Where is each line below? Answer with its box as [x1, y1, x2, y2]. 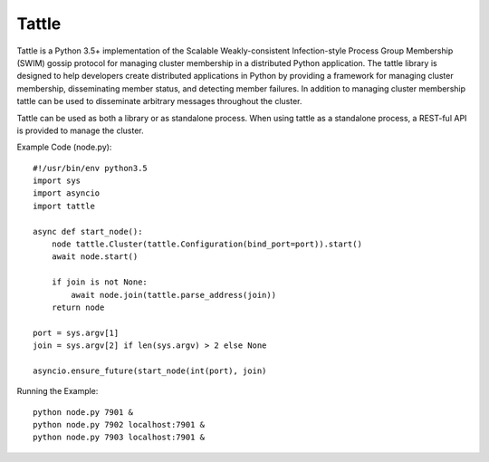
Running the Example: [16, 386, 99, 397]
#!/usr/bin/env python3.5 [33, 163, 149, 173]
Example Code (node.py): [16, 141, 112, 153]
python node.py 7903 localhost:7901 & [33, 432, 206, 443]
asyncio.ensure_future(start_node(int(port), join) [33, 365, 267, 376]
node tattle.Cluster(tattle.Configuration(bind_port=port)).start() [51, 239, 362, 249]
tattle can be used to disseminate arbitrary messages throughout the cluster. [16, 96, 302, 107]
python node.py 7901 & [33, 407, 134, 417]
